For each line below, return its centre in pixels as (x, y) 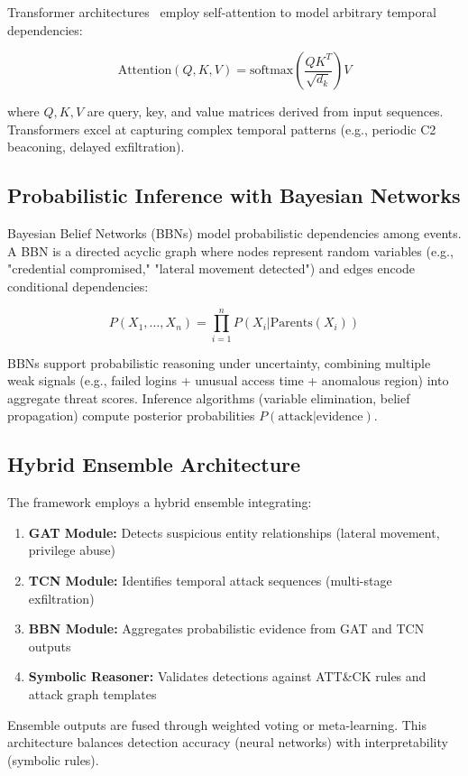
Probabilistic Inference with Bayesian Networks (234, 195)
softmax (271, 71)
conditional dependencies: (78, 286)
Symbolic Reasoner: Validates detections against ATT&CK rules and (227, 676)
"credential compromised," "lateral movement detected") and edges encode (211, 268)
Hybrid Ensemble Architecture (154, 464)
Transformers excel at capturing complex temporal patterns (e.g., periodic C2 (222, 129)
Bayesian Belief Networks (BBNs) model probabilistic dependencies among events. (234, 233)
